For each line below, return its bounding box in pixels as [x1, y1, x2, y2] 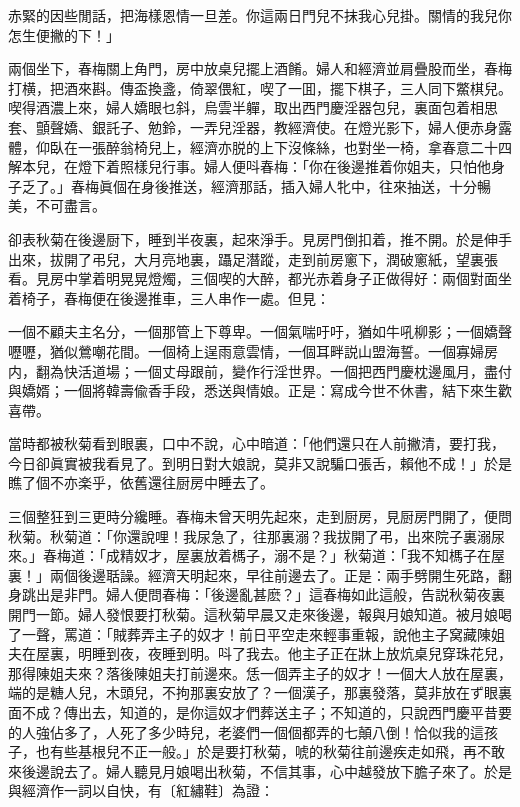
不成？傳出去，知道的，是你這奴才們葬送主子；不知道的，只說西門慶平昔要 [21, 702, 512, 722]
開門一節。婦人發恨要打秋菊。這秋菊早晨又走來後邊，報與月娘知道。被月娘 [8, 604, 498, 625]
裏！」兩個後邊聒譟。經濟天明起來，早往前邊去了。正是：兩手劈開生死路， [8, 564, 498, 585]
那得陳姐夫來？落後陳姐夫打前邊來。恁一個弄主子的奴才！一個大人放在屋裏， [8, 662, 512, 683]
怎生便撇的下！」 [8, 24, 120, 45]
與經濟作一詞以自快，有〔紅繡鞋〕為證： [8, 780, 274, 801]
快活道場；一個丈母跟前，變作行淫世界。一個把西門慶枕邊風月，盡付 [63, 360, 512, 381]
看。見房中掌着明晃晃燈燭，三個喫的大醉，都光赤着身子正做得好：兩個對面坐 [8, 268, 512, 289]
